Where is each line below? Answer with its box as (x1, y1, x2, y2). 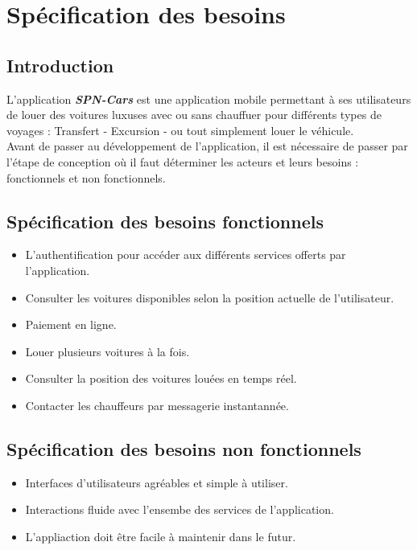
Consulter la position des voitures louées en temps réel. (25, 370, 297, 387)
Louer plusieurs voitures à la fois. (25, 343, 190, 359)
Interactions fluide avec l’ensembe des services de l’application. (25, 501, 334, 518)
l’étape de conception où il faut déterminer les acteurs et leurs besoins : (6, 153, 359, 170)
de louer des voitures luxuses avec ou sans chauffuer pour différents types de (6, 106, 382, 123)
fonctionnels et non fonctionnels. (6, 169, 166, 186)
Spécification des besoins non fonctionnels (6, 436, 361, 461)
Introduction (6, 52, 114, 77)
